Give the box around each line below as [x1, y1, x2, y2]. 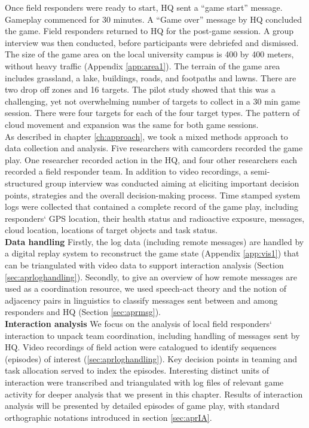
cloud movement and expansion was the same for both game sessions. [5, 118, 259, 130]
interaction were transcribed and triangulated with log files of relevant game [5, 376, 284, 388]
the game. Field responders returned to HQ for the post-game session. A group [5, 25, 294, 37]
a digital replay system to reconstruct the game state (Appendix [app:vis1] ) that [5, 247, 299, 259]
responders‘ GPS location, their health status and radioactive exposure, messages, [5, 212, 305, 224]
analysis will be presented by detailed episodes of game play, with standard [5, 399, 280, 412]
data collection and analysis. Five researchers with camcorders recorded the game [5, 142, 303, 154]
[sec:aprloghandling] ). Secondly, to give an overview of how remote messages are [5, 270, 297, 283]
